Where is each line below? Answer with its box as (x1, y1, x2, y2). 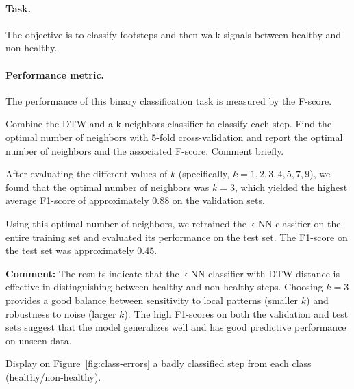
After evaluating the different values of (5, 166, 168, 181)
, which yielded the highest (235, 179, 348, 194)
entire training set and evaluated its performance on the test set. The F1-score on (5, 229, 348, 244)
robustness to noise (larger (5, 306, 116, 321)
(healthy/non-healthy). (5, 369, 101, 384)
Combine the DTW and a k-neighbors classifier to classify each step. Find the (5, 116, 332, 131)
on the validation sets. (172, 193, 265, 208)
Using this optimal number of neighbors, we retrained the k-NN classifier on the (5, 216, 341, 230)
